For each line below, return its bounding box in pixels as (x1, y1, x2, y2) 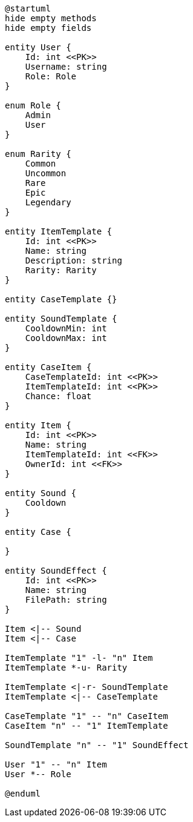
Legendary (25, 197, 71, 207)
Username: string (25, 62, 107, 71)
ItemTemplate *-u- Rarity (5, 663, 128, 672)
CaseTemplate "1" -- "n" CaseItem (5, 711, 168, 721)
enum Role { (5, 101, 61, 110)
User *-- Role (5, 769, 71, 779)
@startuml (5, 4, 51, 13)
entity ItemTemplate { (5, 227, 113, 236)
